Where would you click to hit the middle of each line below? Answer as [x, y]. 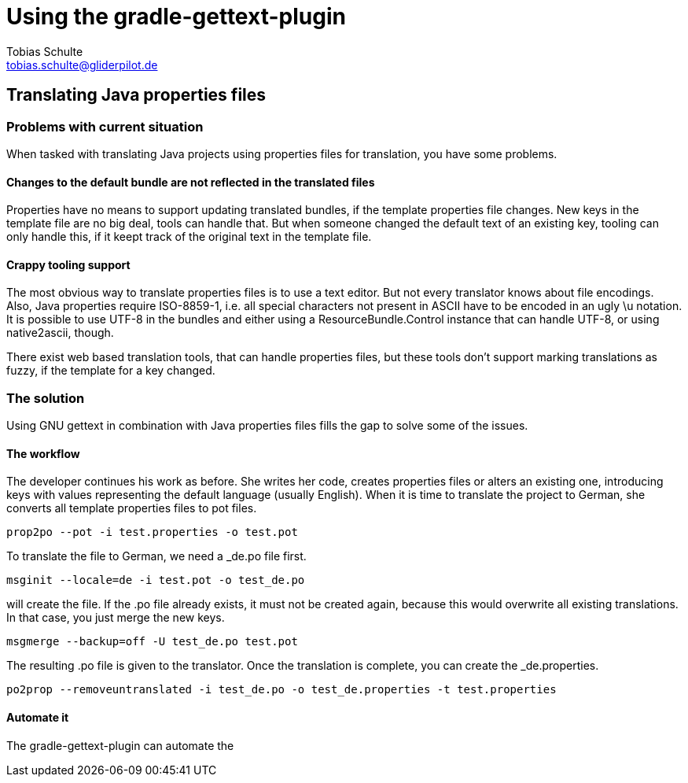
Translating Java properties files [136, 95]
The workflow [43, 453]
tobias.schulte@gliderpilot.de [82, 65]
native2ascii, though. [60, 333]
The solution [46, 398]
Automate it [38, 717]
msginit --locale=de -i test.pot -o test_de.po [156, 580]
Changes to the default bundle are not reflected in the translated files [191, 182]
